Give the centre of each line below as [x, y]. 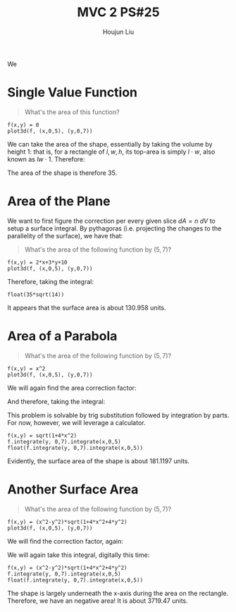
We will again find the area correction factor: [72, 388]
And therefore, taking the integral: [56, 401]
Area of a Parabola [62, 336]
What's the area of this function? [72, 112]
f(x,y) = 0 [23, 125]
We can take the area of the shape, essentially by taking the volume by [110, 144]
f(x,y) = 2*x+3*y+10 [38, 262]
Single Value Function [73, 93]
